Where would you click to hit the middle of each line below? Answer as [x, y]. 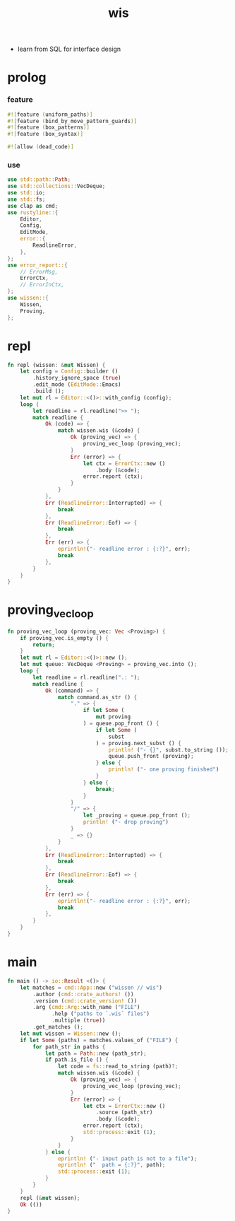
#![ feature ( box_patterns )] [49, 128]
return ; [44, 645]
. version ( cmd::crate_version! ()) [85, 1001]
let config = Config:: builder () [69, 372]
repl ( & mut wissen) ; [50, 1198]
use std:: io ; [26, 193]
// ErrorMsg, [39, 271]
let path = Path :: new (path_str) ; [96, 1053]
